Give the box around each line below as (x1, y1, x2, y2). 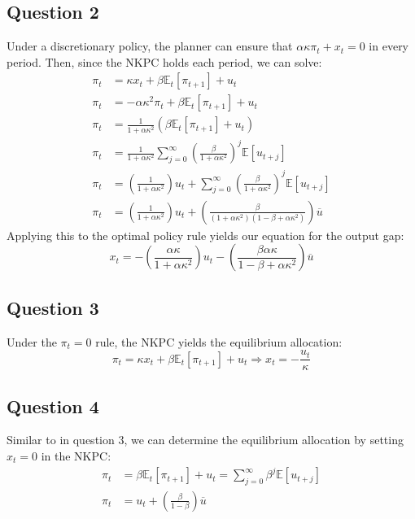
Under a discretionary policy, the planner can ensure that (7, 37, 293, 55)
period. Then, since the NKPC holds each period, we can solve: (7, 53, 322, 70)
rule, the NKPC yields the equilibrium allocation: (95, 333, 343, 350)
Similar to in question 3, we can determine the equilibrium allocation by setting (7, 431, 404, 448)
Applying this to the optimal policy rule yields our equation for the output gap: (7, 226, 404, 243)
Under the (7, 333, 57, 350)
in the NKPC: (41, 447, 111, 464)
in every (369, 37, 409, 55)
